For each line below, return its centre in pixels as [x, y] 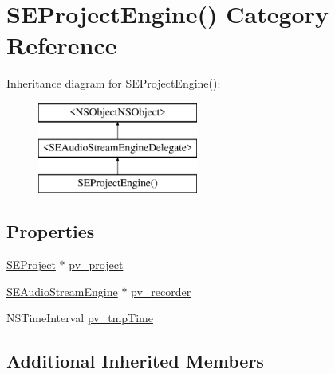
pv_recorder [161, 291]
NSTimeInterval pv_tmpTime [80, 318]
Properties [51, 231]
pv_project [96, 265]
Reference [62, 45]
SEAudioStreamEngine [62, 291]
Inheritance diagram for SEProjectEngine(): [114, 83]
